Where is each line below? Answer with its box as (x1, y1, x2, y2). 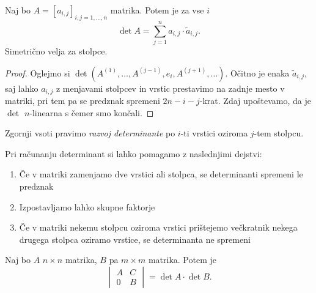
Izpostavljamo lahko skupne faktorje (19, 200, 155, 213)
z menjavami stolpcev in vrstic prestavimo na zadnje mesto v (56, 81, 285, 94)
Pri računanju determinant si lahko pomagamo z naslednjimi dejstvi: (5, 147, 262, 160)
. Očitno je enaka (225, 66, 290, 79)
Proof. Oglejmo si (5, 66, 70, 79)
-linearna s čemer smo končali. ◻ (29, 106, 154, 119)
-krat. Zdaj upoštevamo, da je (199, 94, 311, 106)
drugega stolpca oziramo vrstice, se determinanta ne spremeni (19, 232, 251, 245)
